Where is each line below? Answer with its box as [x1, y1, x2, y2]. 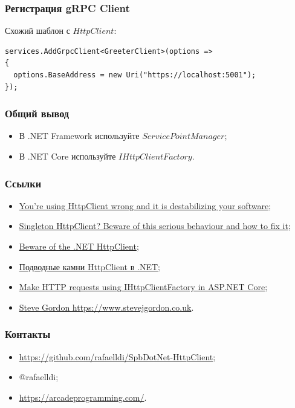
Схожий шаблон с [5, 24, 70, 37]
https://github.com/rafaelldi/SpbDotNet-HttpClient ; [19, 350, 216, 363]
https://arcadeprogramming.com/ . [19, 390, 147, 403]
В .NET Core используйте [19, 150, 116, 162]
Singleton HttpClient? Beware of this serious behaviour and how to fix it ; [19, 219, 291, 232]
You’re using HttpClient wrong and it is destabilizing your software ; [19, 199, 271, 212]
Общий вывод [5, 106, 70, 121]
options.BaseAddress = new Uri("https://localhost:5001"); [13, 71, 256, 79]
